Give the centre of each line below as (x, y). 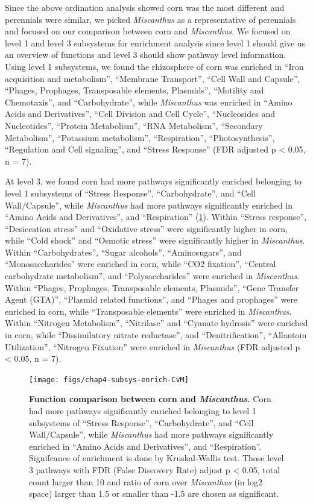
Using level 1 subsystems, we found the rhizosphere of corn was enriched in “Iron (154, 66)
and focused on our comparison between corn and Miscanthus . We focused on (148, 31)
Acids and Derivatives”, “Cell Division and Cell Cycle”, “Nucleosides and (140, 114)
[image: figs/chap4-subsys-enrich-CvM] (109, 380)
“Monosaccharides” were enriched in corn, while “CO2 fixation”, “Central (141, 264)
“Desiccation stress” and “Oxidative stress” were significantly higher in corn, (146, 228)
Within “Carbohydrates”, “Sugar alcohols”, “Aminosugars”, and (123, 252)
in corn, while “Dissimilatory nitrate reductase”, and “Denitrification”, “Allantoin (156, 335)
